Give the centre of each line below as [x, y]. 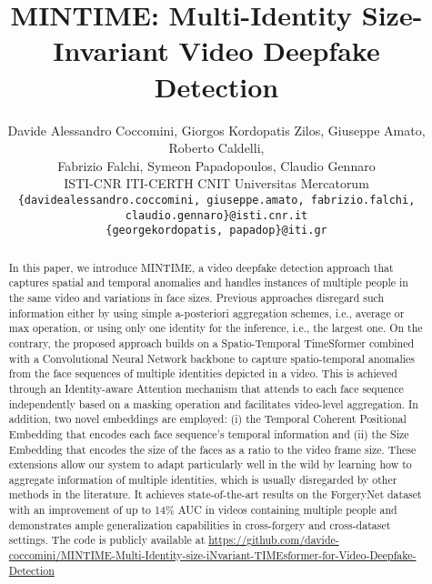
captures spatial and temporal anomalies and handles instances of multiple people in [208, 282]
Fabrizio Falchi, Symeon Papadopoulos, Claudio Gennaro [216, 165]
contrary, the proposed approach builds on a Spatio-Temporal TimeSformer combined [211, 342]
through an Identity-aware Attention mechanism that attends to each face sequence [206, 388]
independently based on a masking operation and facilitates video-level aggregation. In [213, 403]
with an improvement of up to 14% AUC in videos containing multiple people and [203, 510]
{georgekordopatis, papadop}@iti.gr [216, 231]
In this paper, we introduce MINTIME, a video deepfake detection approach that [201, 267]
